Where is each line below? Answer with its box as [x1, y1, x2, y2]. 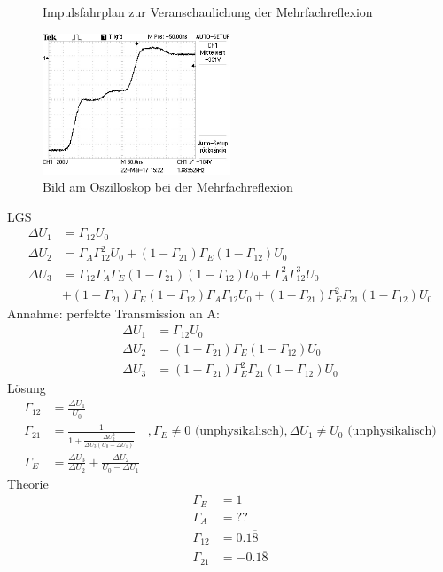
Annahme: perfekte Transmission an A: [7, 304, 220, 323]
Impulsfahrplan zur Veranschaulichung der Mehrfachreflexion [43, 3, 373, 20]
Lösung [7, 379, 46, 397]
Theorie [7, 474, 49, 492]
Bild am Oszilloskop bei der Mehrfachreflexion [43, 177, 293, 196]
